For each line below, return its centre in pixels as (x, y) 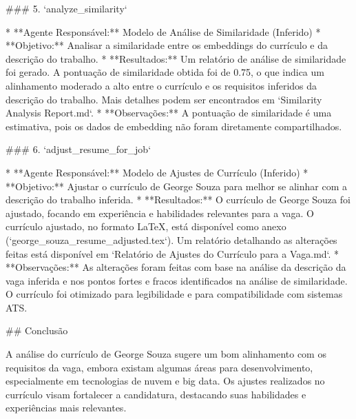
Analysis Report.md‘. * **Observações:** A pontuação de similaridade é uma (169, 113)
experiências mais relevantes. (66, 408)
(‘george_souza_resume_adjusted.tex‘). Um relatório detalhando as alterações (171, 239)
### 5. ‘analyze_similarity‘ (66, 8)
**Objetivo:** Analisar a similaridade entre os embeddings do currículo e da (167, 45)
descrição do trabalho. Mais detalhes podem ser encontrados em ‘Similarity (164, 99)
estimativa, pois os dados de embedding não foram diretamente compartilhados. (174, 126)
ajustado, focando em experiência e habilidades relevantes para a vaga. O (160, 213)
